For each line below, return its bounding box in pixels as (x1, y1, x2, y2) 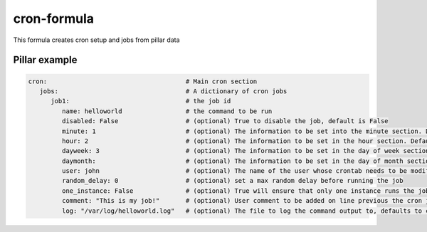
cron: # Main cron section (28, 77, 258, 85)
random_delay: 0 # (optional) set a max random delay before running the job (61, 176, 404, 185)
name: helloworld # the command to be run (61, 107, 273, 115)
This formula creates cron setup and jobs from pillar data (13, 36, 181, 44)
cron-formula (13, 11, 95, 26)
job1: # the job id (51, 97, 231, 105)
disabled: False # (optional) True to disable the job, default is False (61, 117, 389, 125)
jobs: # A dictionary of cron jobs (39, 87, 288, 95)
